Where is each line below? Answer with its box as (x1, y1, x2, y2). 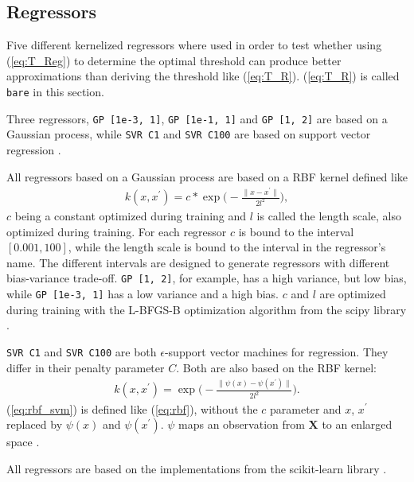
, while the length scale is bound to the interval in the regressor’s (68, 239, 386, 255)
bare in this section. (6, 83, 104, 99)
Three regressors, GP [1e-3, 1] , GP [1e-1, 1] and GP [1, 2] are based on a (6, 110, 388, 126)
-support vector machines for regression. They (164, 343, 389, 360)
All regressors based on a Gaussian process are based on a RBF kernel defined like (6, 168, 408, 185)
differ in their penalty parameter (6, 359, 165, 375)
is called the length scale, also (256, 208, 401, 224)
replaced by (6, 416, 63, 433)
